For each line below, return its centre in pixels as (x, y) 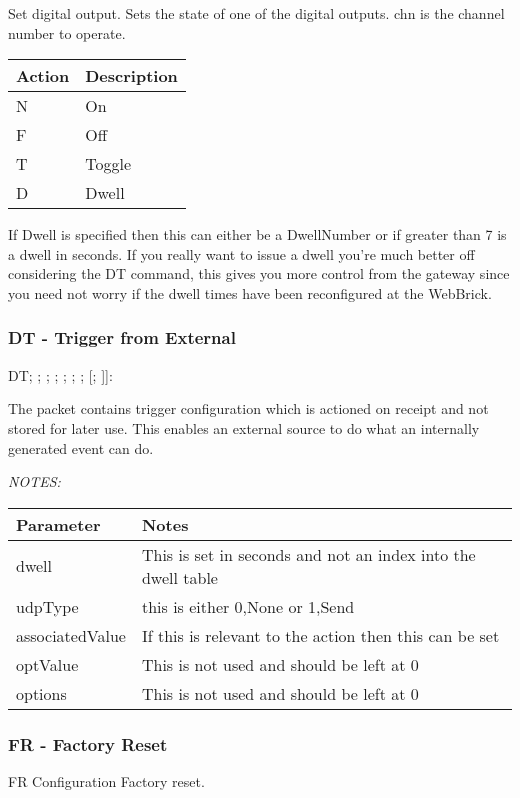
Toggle (108, 164)
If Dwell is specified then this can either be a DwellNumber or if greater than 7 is (257, 234)
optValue (47, 664)
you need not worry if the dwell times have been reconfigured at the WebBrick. (250, 292)
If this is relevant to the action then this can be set (320, 635)
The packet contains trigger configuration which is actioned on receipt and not (248, 408)
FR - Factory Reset (88, 743)
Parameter (58, 524)
